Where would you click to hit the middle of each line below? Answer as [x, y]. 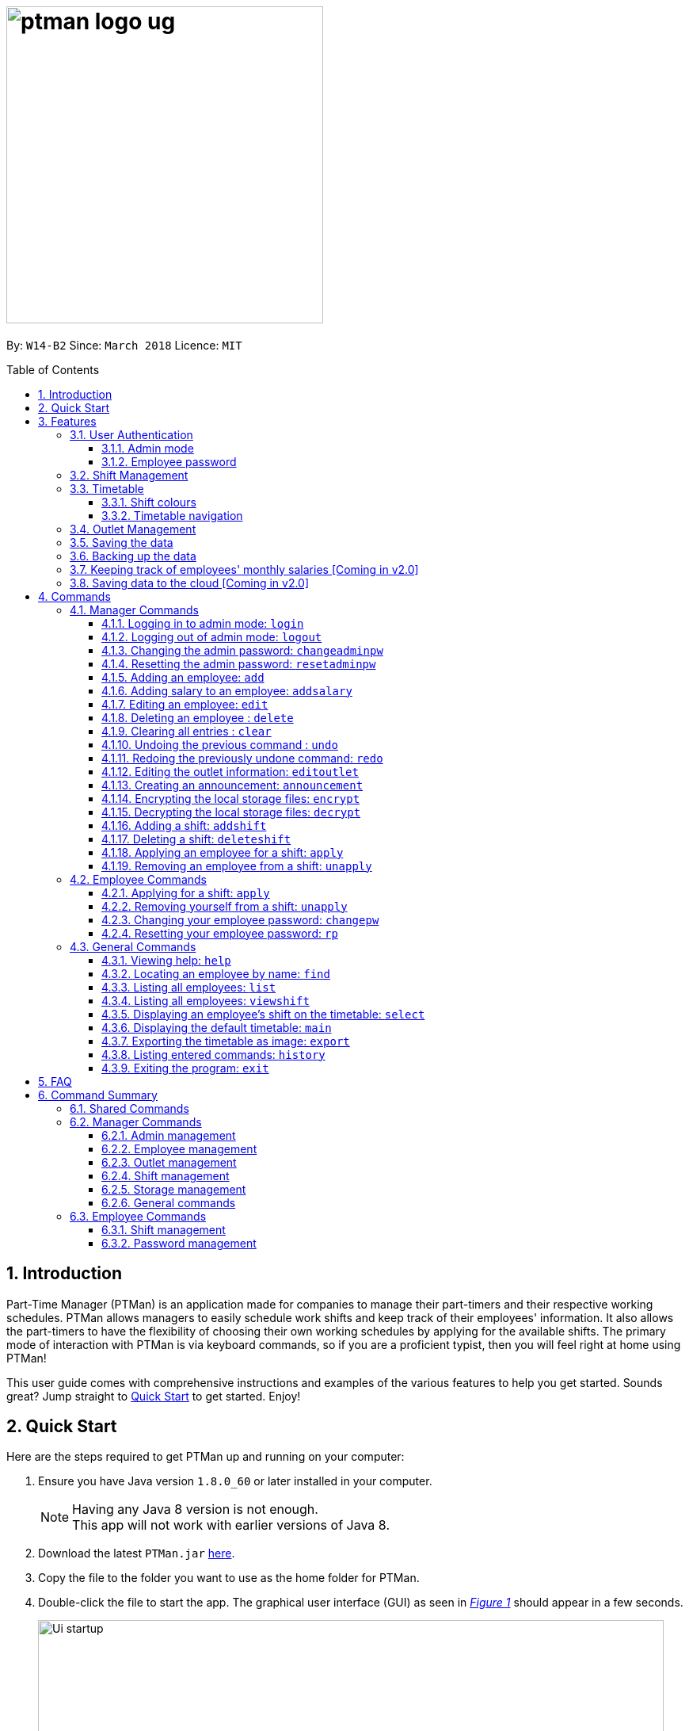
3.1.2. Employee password [169, 461]
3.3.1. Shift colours [149, 502]
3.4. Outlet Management [133, 529]
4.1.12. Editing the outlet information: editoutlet [230, 771]
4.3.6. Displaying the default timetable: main [217, 1027]
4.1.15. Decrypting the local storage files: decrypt [231, 812]
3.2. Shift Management [129, 475]
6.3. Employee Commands [138, 1216]
